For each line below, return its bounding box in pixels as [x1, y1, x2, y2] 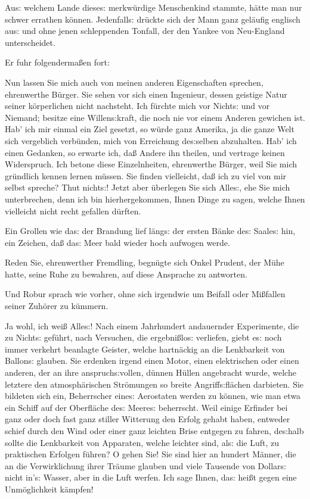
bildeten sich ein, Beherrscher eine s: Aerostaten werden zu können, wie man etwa [5, 389, 301, 402]
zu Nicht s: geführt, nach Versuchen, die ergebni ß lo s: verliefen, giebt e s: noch [5, 331, 282, 344]
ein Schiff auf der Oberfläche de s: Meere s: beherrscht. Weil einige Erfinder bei [5, 401, 288, 413]
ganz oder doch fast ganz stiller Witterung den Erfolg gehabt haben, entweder [5, 413, 290, 425]
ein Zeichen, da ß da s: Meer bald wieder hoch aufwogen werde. [5, 236, 230, 248]
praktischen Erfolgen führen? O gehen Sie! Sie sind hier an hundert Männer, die [5, 448, 296, 460]
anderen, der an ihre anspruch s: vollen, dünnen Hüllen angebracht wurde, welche [5, 366, 296, 379]
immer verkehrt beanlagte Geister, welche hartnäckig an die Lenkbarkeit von [5, 342, 285, 355]
